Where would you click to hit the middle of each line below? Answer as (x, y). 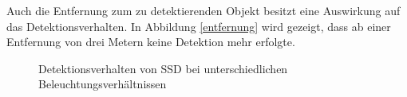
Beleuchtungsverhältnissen (103, 84)
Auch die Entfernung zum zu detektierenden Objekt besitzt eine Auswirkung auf (203, 10)
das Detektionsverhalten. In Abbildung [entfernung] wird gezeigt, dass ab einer (199, 26)
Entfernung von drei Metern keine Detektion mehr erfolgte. (151, 42)
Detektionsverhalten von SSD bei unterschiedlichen (163, 68)
